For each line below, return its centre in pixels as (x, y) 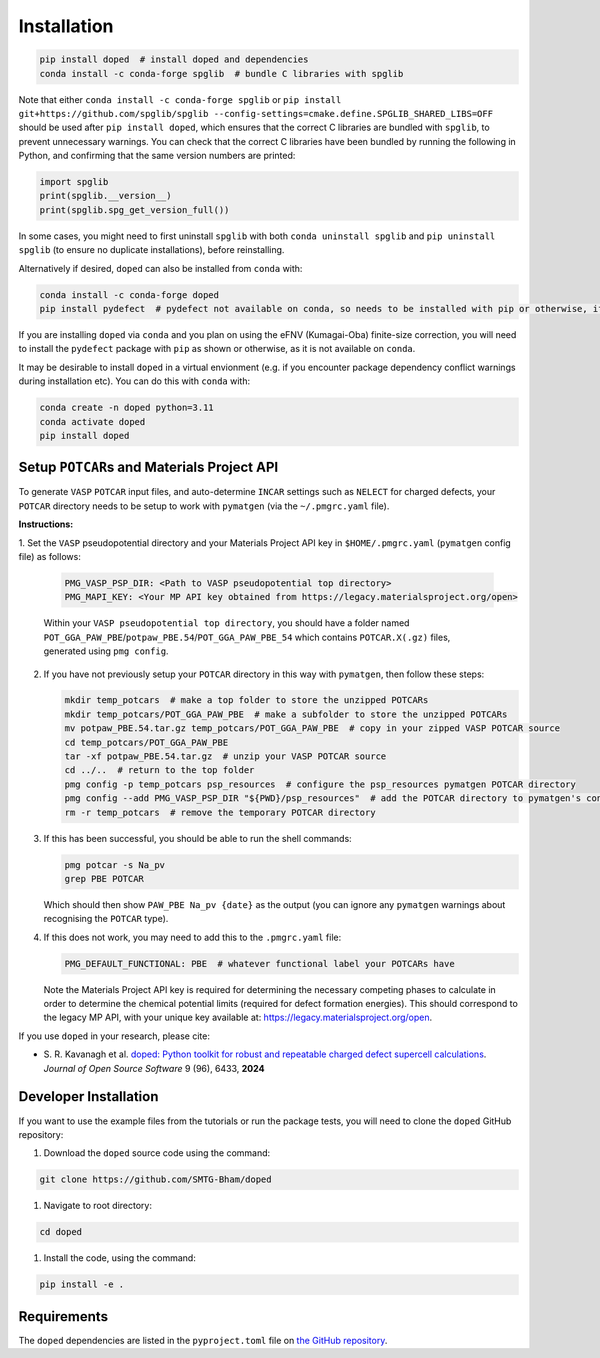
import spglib (74, 182)
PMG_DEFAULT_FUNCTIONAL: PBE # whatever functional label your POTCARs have (259, 963)
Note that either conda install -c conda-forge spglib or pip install (180, 99)
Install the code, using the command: (120, 1258)
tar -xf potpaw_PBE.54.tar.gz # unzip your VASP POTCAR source (225, 756)
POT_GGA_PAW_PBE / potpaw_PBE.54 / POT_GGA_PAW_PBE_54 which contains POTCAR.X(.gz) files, (247, 637)
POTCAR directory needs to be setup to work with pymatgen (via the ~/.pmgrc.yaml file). (204, 506)
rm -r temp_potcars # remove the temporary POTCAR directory (220, 812)
